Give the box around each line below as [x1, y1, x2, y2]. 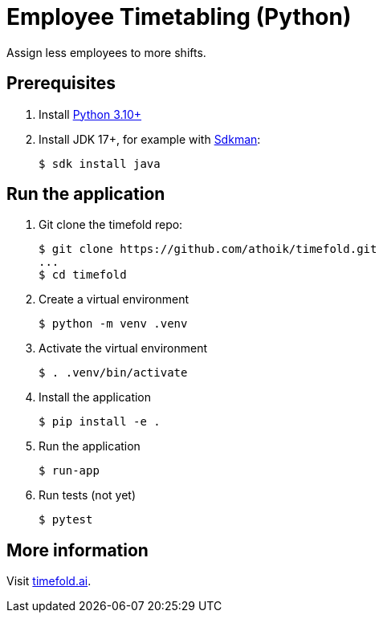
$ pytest [39, 513, 93, 527]
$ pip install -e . [39, 415, 161, 429]
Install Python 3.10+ [39, 107, 142, 121]
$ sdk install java [39, 157, 161, 170]
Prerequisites [6, 73, 116, 94]
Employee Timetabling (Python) [6, 3, 352, 31]
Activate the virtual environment [39, 341, 208, 356]
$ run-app [39, 464, 100, 478]
